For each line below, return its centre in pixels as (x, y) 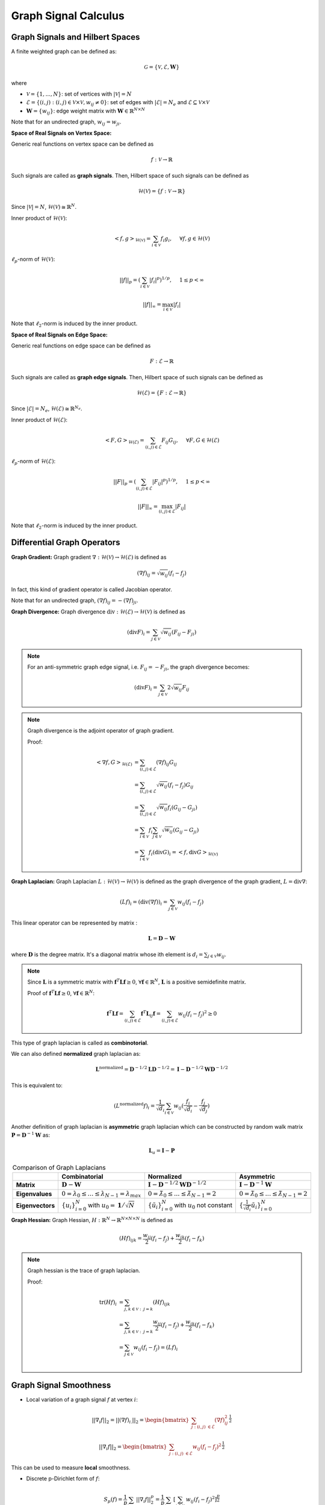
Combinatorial (82, 1177)
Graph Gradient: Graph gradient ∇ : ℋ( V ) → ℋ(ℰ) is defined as (89, 557)
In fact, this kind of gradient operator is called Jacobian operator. (92, 589)
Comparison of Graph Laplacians (59, 1167)
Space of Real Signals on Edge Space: (59, 335)
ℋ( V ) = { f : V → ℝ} (162, 191)
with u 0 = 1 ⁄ (106, 1206)
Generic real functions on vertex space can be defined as (82, 144)
